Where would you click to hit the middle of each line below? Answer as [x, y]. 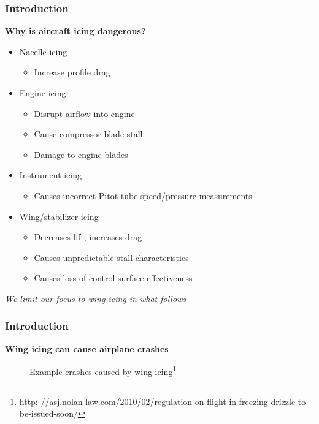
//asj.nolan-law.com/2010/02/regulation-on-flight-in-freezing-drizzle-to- [175, 401]
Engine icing [43, 93]
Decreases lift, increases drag [88, 237]
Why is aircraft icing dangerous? [75, 31]
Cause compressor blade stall [88, 134]
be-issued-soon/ [48, 413]
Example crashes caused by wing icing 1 [103, 370]
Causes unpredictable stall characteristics [111, 257]
